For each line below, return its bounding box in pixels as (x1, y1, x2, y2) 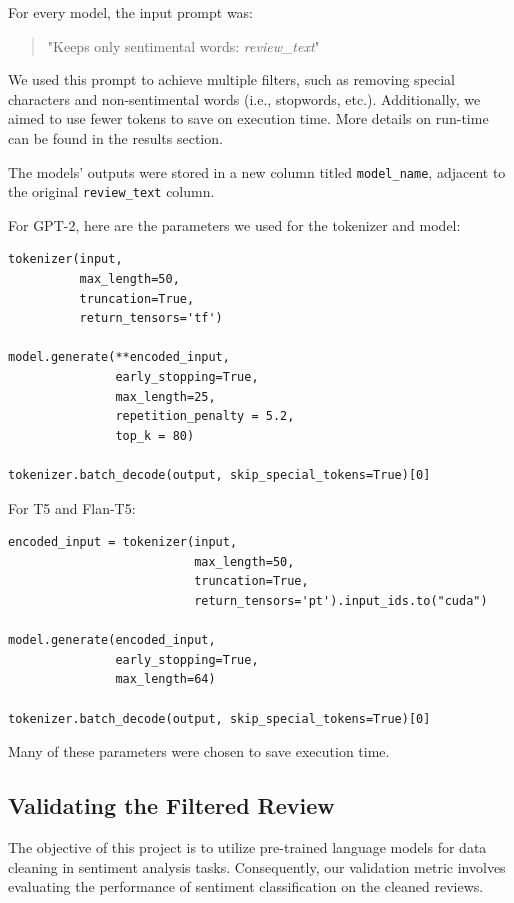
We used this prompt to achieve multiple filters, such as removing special (8, 69, 455, 90)
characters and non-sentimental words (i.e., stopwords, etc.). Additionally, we (8, 88, 481, 109)
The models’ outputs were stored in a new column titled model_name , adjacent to (8, 161, 506, 182)
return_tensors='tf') (79, 311, 223, 326)
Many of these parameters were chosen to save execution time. (8, 741, 390, 762)
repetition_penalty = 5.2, (115, 409, 295, 424)
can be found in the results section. (8, 127, 223, 148)
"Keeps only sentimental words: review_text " (47, 35, 320, 56)
